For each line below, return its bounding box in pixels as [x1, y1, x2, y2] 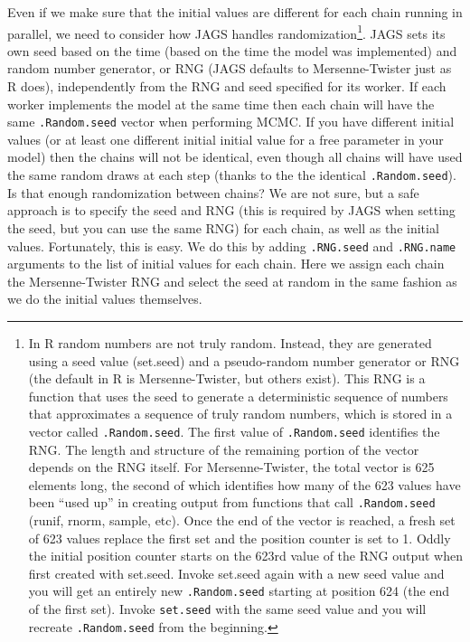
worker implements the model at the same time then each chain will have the [7, 94, 435, 113]
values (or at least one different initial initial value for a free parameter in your [7, 129, 444, 148]
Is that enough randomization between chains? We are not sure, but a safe [7, 183, 419, 202]
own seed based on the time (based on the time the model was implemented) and [7, 41, 457, 60]
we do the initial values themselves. [7, 289, 202, 308]
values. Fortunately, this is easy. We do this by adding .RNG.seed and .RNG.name [7, 236, 456, 255]
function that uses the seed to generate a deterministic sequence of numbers [28, 386, 448, 405]
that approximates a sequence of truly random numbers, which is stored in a [28, 404, 453, 423]
